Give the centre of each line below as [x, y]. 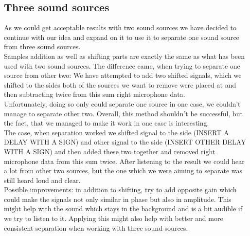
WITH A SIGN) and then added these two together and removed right [110, 151]
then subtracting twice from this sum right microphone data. [95, 94]
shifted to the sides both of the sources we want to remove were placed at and [120, 84]
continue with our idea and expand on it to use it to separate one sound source [122, 37]
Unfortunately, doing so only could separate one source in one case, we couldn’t [122, 103]
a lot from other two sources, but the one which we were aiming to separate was [123, 171]
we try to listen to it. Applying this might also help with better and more [114, 218]
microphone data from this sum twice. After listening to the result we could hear [124, 161]
